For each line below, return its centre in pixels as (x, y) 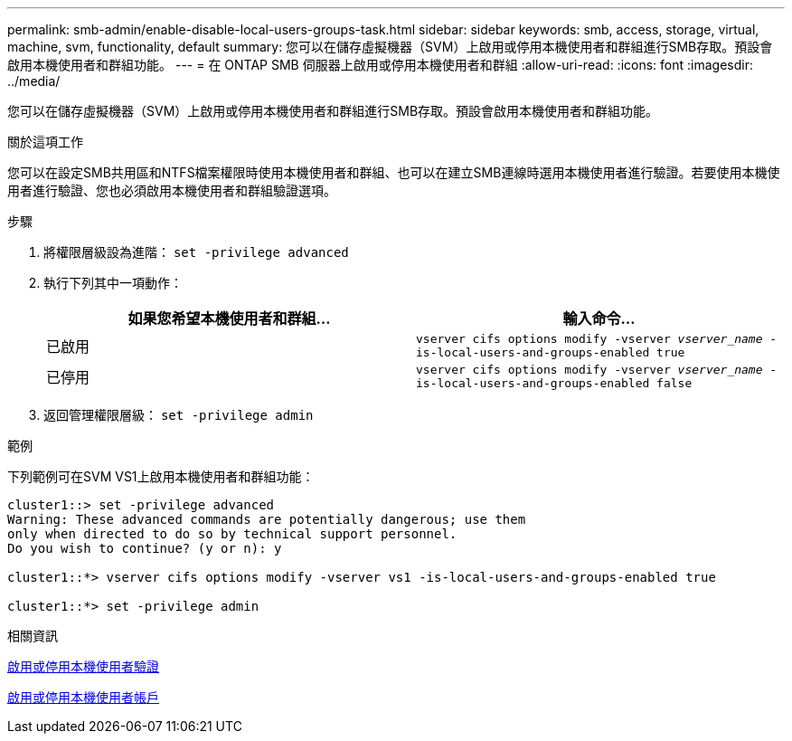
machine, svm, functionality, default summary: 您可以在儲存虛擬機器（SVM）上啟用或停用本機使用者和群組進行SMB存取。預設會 (390, 47)
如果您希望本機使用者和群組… (229, 318)
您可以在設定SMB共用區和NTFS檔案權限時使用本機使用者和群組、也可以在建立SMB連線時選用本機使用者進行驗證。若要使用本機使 (394, 172)
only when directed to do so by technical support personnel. (232, 534)
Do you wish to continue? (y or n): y (145, 548)
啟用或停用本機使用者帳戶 (83, 697)
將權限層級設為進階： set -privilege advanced (196, 252)
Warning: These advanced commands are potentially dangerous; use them (267, 519)
